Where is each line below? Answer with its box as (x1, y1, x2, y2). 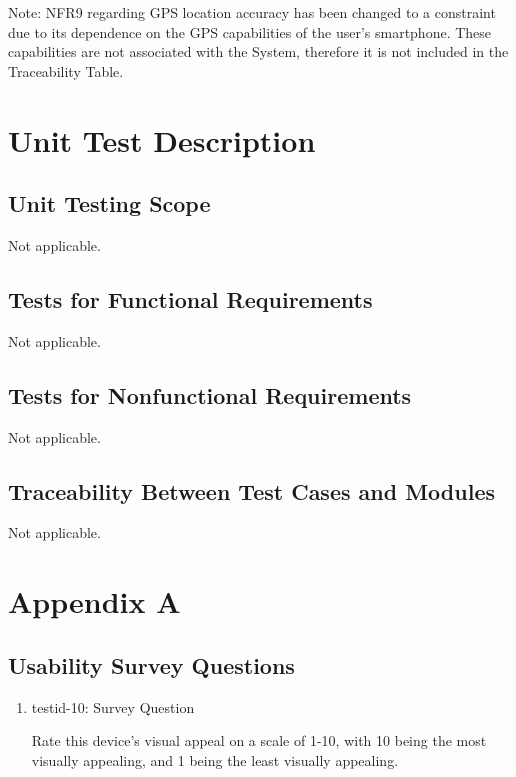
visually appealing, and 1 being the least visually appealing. (31, 749, 399, 770)
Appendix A (8, 581, 181, 622)
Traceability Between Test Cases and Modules (8, 475, 495, 506)
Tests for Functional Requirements (8, 283, 373, 314)
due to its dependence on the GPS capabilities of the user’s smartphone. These (8, 21, 492, 42)
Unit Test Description (8, 119, 316, 160)
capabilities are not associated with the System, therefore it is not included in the (8, 41, 509, 62)
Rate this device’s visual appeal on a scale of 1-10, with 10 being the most (31, 730, 487, 751)
